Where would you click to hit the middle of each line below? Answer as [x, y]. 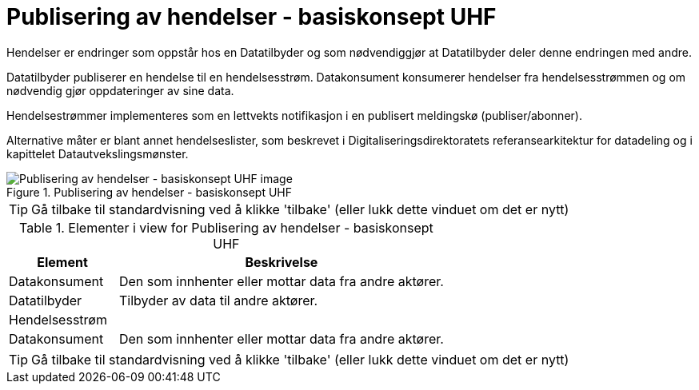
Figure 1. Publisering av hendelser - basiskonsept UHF [149, 192]
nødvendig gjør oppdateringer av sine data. [120, 90]
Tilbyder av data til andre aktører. [218, 300]
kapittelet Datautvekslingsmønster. [98, 153]
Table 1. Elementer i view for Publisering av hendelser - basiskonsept [226, 227]
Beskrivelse [282, 262]
